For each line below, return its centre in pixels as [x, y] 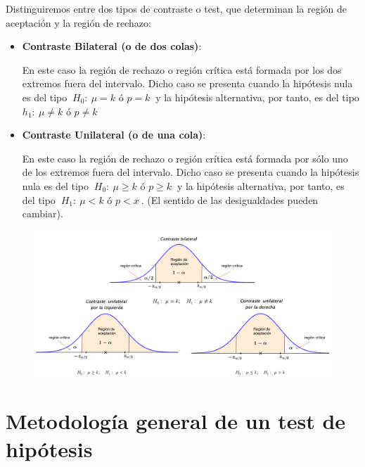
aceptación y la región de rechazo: [78, 22]
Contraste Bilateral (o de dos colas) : [112, 46]
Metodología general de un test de [176, 421]
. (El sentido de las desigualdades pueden [230, 199]
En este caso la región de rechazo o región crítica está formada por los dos [182, 69]
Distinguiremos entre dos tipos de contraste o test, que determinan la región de [176, 8]
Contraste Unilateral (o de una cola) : [114, 135]
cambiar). [43, 213]
